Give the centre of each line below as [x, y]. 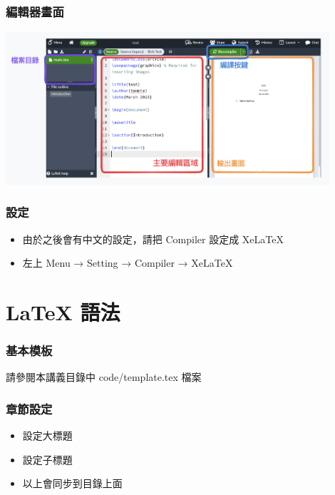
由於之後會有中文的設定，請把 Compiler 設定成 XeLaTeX [153, 239]
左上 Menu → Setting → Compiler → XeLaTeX [128, 263]
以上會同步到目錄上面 [72, 483]
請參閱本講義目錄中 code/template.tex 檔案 [104, 377]
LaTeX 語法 [63, 311]
